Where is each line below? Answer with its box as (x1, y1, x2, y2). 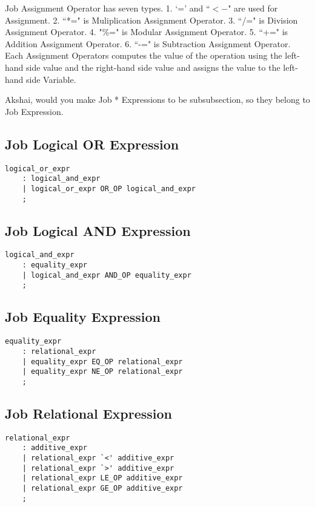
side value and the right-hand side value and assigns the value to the (26, 61, 280, 73)
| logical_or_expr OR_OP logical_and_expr (22, 184, 196, 193)
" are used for (228, 2, 278, 14)
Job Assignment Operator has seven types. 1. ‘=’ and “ (5, 2, 210, 14)
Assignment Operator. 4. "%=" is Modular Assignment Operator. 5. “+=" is (5, 25, 288, 38)
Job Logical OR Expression (5, 134, 179, 153)
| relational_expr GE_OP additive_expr (22, 483, 183, 492)
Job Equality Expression (5, 307, 161, 326)
